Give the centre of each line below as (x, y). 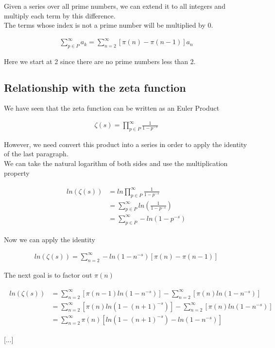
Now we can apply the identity (50, 239)
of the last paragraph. (36, 154)
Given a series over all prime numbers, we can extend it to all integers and (115, 6)
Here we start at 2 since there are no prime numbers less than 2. (100, 61)
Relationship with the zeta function (95, 88)
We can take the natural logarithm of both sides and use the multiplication (116, 163)
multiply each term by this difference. (60, 15)
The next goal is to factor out (48, 274)
